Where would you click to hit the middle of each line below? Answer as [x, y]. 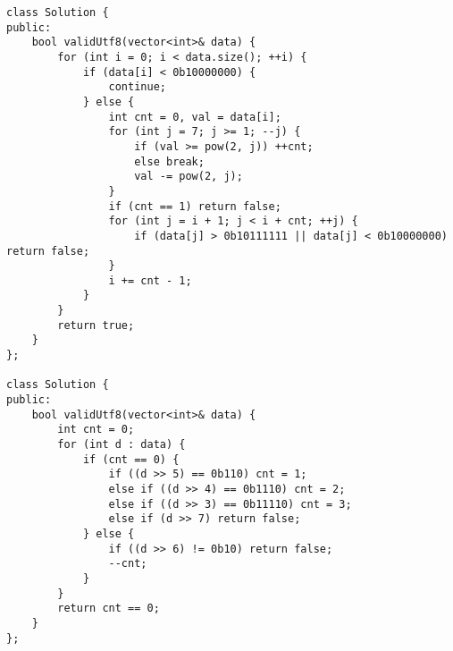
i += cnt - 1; [150, 280]
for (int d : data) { [122, 445]
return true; [96, 325]
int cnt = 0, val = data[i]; [195, 117]
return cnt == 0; [109, 609]
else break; [169, 161]
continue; [137, 87]
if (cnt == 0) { [131, 459]
